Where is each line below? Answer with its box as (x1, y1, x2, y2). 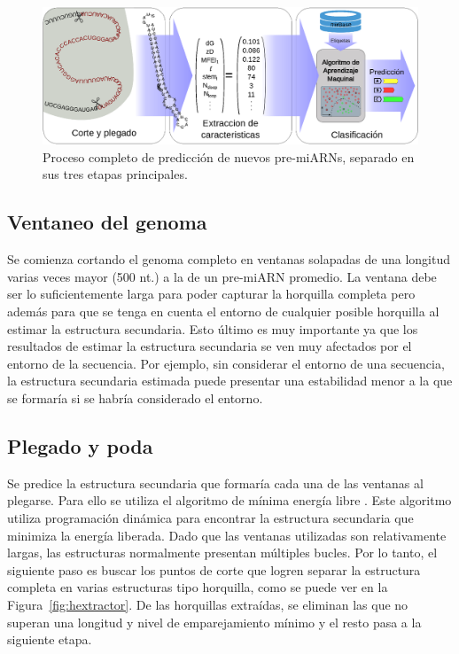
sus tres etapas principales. (43, 165, 188, 183)
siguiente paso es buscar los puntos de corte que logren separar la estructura (7, 560, 421, 579)
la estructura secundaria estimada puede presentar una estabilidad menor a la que (7, 371, 453, 390)
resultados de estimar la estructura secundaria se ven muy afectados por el (7, 337, 412, 355)
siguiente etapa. (7, 630, 92, 649)
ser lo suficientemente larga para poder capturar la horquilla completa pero (7, 284, 416, 303)
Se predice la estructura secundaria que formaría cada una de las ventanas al (7, 473, 424, 492)
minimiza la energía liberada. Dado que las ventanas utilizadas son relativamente (7, 526, 447, 544)
